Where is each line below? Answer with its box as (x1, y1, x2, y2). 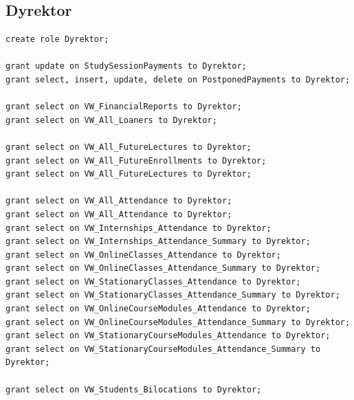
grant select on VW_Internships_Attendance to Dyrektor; (5, 223, 272, 233)
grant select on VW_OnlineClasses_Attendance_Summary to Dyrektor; (5, 263, 321, 274)
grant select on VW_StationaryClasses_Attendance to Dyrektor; (5, 276, 301, 287)
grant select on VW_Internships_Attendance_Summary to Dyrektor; (5, 236, 311, 247)
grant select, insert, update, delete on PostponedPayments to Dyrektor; (5, 74, 351, 85)
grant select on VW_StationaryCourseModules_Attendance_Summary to (5, 344, 321, 354)
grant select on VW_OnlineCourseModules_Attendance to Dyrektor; (5, 304, 311, 314)
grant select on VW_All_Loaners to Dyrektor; (5, 115, 217, 125)
